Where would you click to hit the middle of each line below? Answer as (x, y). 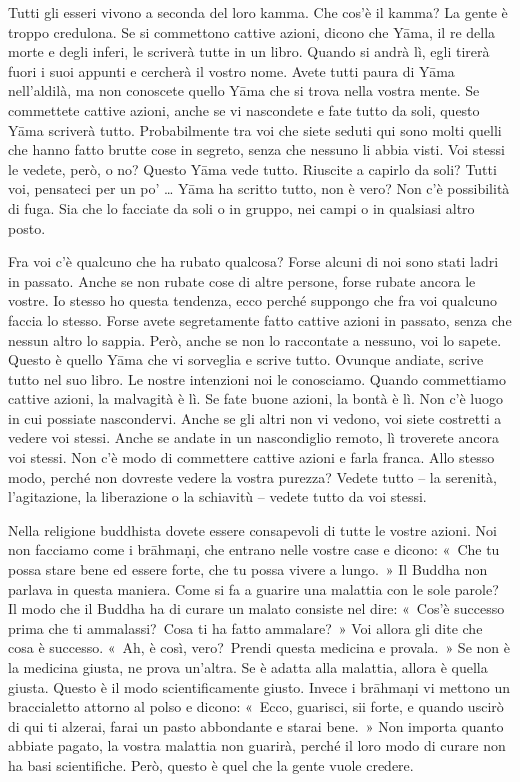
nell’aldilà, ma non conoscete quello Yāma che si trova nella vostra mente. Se (244, 90)
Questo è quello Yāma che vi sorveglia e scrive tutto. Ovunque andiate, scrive (246, 359)
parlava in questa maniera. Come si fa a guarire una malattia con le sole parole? (253, 588)
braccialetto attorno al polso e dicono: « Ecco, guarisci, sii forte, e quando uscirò (256, 706)
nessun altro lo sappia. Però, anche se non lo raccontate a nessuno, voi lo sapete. (255, 339)
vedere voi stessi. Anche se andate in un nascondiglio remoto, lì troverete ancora (253, 437)
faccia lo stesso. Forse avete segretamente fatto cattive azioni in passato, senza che (260, 319)
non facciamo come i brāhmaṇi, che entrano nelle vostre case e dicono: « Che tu (254, 549)
